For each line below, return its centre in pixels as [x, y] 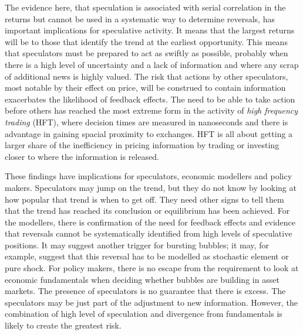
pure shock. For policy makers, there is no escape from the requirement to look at [152, 268]
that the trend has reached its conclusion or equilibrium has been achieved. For [147, 211]
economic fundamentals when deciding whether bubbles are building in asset [142, 279]
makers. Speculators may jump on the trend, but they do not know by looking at [151, 187]
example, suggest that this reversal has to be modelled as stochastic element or [147, 256]
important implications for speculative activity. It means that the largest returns [150, 30]
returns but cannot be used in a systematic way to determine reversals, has [140, 18]
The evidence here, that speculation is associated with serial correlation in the [145, 7]
